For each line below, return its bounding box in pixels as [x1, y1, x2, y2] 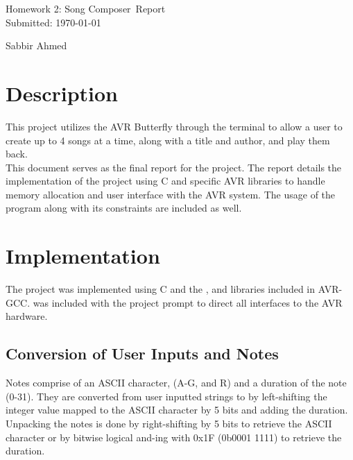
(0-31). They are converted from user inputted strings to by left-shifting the [6, 389, 327, 403]
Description [6, 78, 119, 107]
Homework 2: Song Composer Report [6, 1, 166, 15]
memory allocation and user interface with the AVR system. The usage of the [6, 187, 336, 201]
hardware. [6, 309, 48, 323]
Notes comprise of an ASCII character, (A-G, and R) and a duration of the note [6, 375, 347, 390]
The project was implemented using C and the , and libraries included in [6, 282, 316, 296]
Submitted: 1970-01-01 [6, 15, 101, 29]
